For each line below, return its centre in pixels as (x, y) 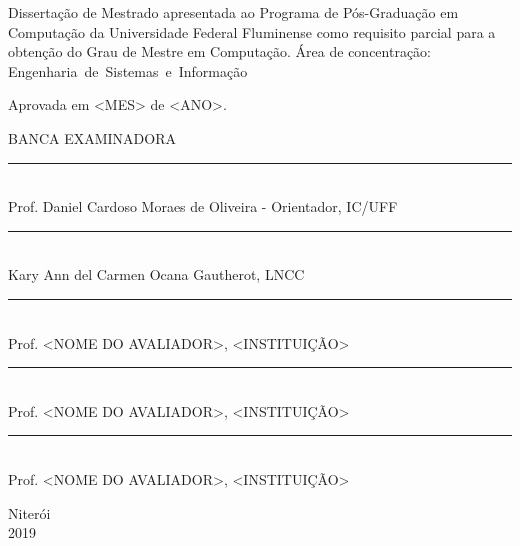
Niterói (29, 512)
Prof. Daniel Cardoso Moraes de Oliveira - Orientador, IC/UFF (203, 206)
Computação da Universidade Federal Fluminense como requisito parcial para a (252, 31)
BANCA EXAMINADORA (92, 137)
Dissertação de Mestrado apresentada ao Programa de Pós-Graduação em (233, 12)
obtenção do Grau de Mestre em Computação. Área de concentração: (220, 51)
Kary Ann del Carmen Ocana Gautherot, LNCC (156, 274)
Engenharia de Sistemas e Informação (128, 70)
